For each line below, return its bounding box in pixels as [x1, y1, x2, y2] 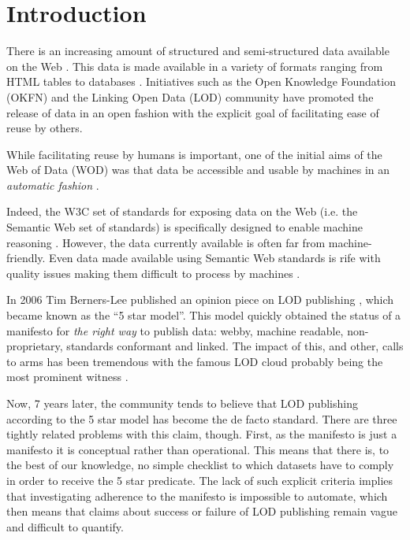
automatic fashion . [6, 176, 99, 193]
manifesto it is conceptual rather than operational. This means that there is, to [6, 441, 389, 457]
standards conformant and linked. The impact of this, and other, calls [66, 338, 404, 354]
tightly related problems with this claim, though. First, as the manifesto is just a [6, 426, 397, 442]
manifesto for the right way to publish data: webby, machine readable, [6, 322, 344, 338]
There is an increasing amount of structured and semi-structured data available [6, 43, 389, 59]
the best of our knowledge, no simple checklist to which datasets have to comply [6, 457, 394, 473]
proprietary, [6, 338, 63, 354]
